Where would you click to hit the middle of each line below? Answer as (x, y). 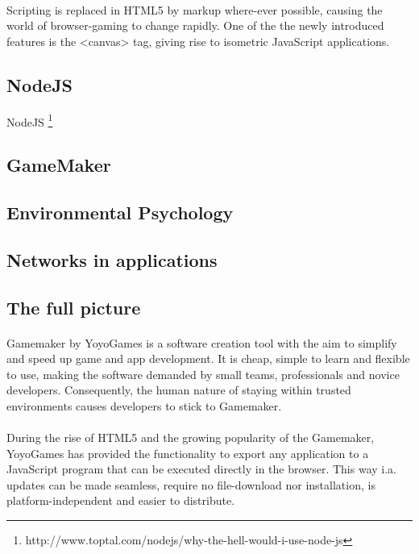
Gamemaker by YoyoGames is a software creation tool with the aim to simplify (202, 342)
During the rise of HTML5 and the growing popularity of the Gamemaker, (191, 437)
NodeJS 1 (30, 120)
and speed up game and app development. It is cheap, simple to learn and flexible (208, 358)
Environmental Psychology (120, 212)
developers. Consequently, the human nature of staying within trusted (179, 390)
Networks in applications (112, 259)
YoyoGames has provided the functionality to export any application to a (188, 453)
